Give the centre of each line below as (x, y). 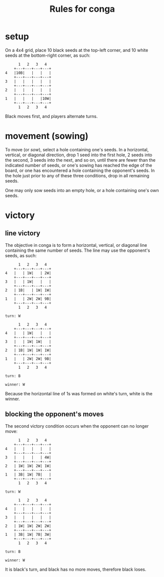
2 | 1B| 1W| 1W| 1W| (28, 350)
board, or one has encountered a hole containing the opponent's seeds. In (80, 170)
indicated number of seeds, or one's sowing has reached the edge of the (79, 165)
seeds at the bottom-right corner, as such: (48, 55)
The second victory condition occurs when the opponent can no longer (77, 426)
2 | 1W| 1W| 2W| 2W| (28, 526)
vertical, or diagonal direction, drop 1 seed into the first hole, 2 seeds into (79, 155)
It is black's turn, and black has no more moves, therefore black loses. (76, 569)
